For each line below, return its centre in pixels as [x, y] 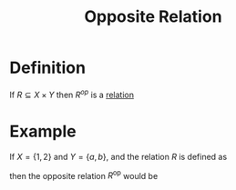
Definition [48, 68]
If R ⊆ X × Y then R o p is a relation [72, 94]
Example [43, 131]
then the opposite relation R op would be [84, 175]
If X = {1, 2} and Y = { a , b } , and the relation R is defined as [118, 156]
